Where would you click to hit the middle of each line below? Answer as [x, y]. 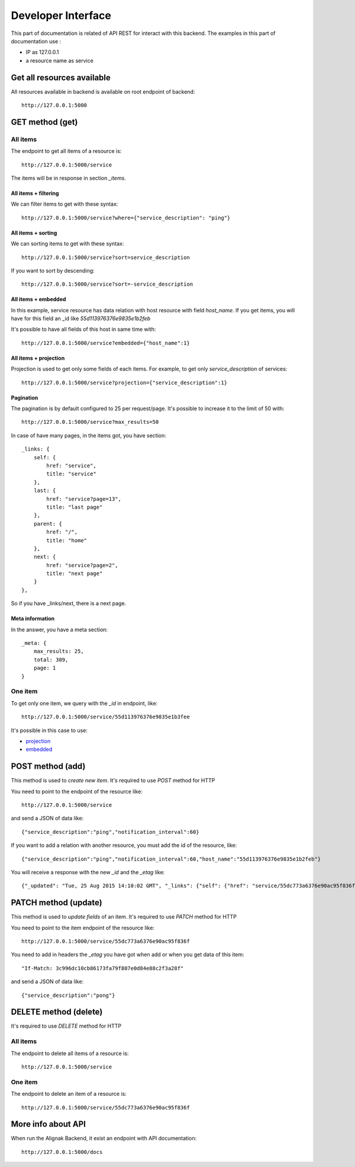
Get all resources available [61, 77]
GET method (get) [44, 122]
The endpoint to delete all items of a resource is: [70, 1053]
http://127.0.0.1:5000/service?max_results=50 [90, 422]
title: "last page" [75, 507]
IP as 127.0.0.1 [42, 52]
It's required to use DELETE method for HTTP [66, 1026]
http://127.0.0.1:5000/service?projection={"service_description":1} [125, 383]
